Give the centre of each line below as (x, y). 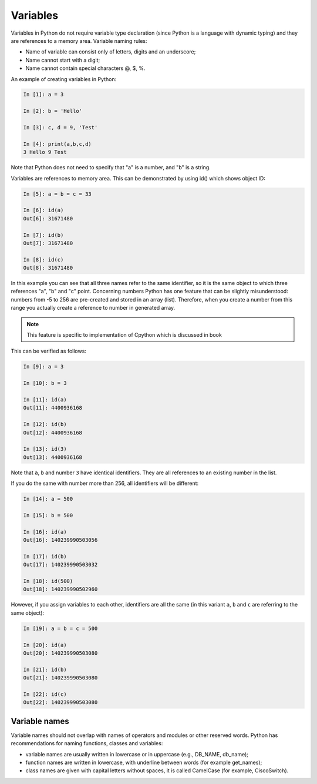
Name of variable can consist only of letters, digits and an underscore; (111, 52)
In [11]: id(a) (45, 399)
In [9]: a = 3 (43, 367)
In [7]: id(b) (43, 235)
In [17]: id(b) (45, 556)
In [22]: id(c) (45, 694)
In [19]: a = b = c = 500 (60, 628)
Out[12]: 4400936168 (53, 433)
